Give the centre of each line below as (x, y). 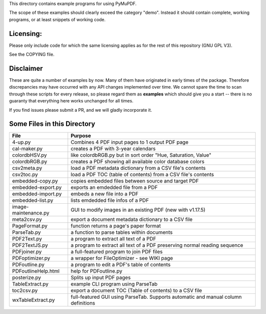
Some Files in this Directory (52, 124)
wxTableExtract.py (33, 300)
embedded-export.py (37, 188)
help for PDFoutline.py (97, 271)
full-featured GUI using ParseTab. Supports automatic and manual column (156, 297)
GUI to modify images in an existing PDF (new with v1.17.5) (138, 210)
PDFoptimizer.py (31, 258)
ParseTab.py (27, 232)
